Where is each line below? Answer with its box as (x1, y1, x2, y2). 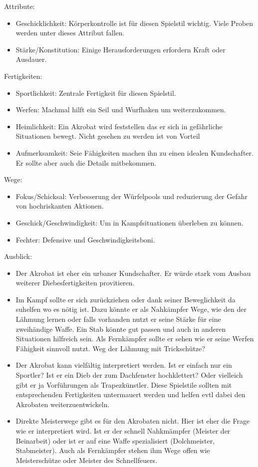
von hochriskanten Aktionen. (15, 201, 104, 211)
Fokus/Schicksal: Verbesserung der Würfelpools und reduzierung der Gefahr (15, 191, 248, 201)
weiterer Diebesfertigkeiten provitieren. (15, 277, 135, 288)
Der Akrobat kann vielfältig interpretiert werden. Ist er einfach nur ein (15, 360, 232, 370)
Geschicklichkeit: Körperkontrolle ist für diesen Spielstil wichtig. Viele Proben (15, 17, 254, 28)
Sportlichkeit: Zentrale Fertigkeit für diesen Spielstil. (15, 87, 176, 98)
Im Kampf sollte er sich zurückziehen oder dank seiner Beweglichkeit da (15, 294, 236, 304)
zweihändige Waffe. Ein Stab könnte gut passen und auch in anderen (15, 323, 226, 334)
